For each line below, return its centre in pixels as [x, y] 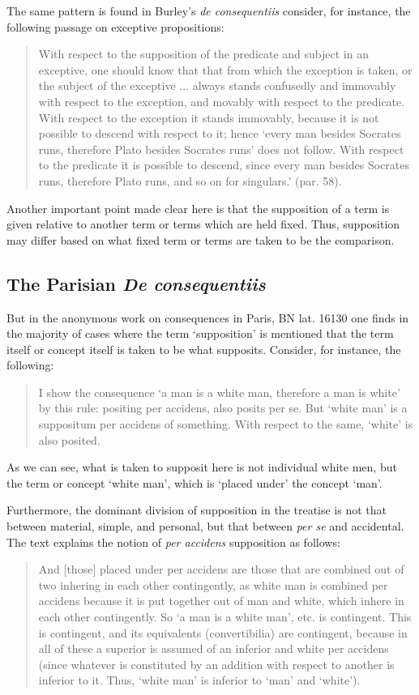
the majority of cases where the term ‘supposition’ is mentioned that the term [200, 333]
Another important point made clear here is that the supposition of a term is [198, 208]
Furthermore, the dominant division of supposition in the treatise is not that [197, 510]
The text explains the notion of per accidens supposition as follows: [173, 542]
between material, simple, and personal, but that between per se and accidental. [205, 526]
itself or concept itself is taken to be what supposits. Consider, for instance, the [204, 349]
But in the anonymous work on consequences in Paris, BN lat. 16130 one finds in [208, 317]
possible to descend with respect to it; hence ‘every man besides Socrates [220, 133]
